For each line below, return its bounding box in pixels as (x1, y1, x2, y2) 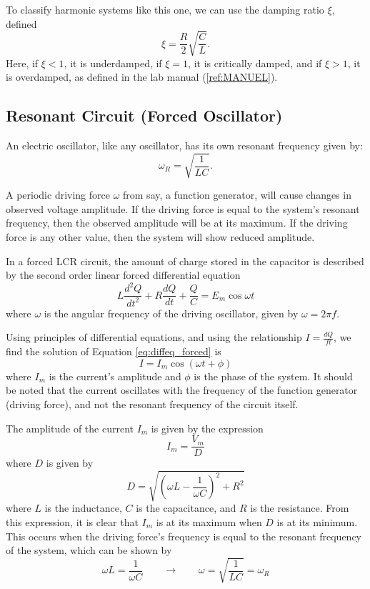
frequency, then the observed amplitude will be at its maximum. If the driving (6, 215, 348, 230)
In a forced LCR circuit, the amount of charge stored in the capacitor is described (6, 253, 364, 268)
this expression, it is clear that (6, 514, 139, 529)
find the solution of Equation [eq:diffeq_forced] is (6, 344, 221, 359)
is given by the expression (151, 420, 264, 435)
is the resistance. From (250, 500, 349, 515)
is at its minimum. (276, 514, 358, 529)
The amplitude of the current (6, 420, 134, 435)
